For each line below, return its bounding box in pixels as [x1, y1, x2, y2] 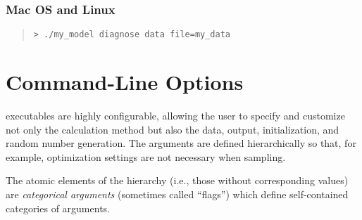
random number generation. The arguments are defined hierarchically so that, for [6, 136, 356, 150]
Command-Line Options [6, 67, 244, 96]
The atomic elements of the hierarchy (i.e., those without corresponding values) [6, 173, 349, 188]
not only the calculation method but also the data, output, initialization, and [6, 122, 339, 136]
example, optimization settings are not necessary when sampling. [6, 149, 286, 164]
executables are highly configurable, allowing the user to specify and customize [6, 108, 345, 122]
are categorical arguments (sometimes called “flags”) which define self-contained [6, 186, 349, 201]
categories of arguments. [6, 200, 110, 215]
